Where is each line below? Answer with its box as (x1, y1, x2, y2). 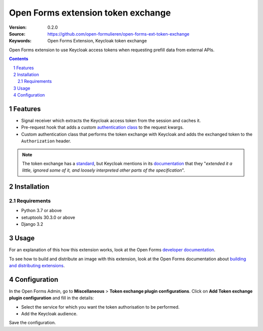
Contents (9, 56, 29, 62)
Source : (9, 31, 26, 37)
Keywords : (9, 38, 32, 44)
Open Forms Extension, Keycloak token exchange (47, 38, 147, 44)
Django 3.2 (21, 221, 43, 227)
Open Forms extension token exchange (9, 7, 171, 18)
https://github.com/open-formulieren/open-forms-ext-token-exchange (47, 31, 189, 37)
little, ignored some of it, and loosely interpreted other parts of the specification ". (22, 167, 185, 173)
